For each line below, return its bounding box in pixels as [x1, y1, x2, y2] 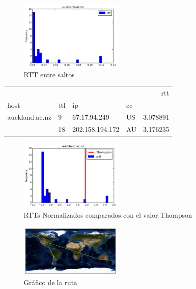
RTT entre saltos [24, 69, 75, 80]
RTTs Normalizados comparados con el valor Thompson [24, 210, 192, 220]
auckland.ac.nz [7, 112, 52, 122]
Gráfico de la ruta [24, 277, 78, 288]
